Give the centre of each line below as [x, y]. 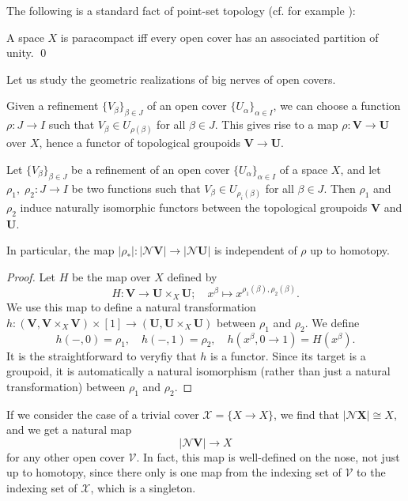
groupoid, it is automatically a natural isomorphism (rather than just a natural [198, 371]
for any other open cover [66, 456]
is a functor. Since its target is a [288, 355]
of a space [304, 169]
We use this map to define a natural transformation [131, 307]
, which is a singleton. [143, 488]
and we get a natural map [69, 429]
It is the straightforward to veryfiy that [102, 355]
